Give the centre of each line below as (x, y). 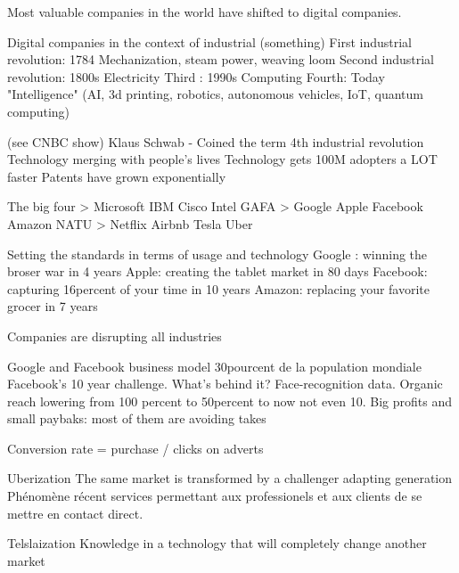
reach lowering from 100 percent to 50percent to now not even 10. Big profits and (230, 401)
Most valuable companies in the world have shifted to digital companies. (205, 12)
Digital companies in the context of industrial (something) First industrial (209, 41)
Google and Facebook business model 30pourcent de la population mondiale (214, 366)
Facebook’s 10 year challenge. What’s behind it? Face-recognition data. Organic (225, 384)
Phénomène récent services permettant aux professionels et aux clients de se (215, 496)
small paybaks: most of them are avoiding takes (137, 418)
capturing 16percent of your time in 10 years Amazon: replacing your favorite (219, 288)
